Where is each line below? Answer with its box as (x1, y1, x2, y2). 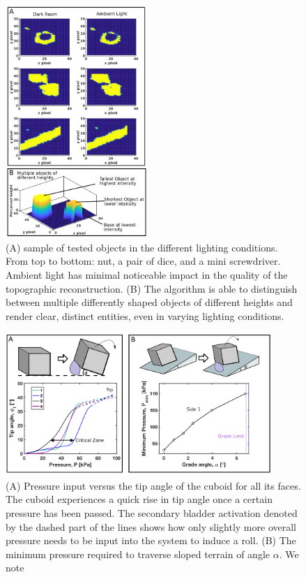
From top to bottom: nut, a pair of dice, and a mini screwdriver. (6, 254, 281, 268)
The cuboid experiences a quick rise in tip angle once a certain (6, 492, 273, 506)
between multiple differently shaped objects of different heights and (6, 295, 293, 309)
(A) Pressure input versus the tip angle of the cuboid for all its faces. (6, 478, 301, 492)
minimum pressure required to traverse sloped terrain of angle (6, 546, 270, 561)
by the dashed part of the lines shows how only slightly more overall (6, 519, 296, 534)
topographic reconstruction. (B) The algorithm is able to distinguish (6, 281, 298, 295)
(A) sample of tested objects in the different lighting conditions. (6, 240, 278, 254)
